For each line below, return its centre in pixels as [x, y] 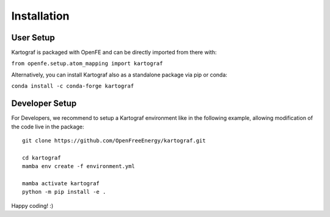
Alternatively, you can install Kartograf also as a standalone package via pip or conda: [119, 75]
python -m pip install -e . [64, 192]
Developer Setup [44, 104]
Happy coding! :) [32, 205]
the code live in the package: [48, 127]
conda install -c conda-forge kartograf [73, 86]
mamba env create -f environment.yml [79, 166]
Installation [40, 16]
